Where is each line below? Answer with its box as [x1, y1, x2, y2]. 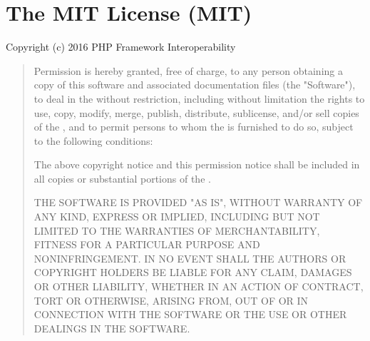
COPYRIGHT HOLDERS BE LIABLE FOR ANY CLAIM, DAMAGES [34, 265, 352, 280]
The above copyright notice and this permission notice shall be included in [34, 157, 360, 172]
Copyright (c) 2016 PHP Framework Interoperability [6, 39, 236, 54]
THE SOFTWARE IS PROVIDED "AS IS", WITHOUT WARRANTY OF [34, 195, 363, 210]
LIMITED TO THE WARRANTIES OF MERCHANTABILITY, [34, 223, 320, 238]
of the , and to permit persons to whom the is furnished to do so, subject [34, 119, 354, 134]
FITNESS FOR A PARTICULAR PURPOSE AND [34, 237, 260, 252]
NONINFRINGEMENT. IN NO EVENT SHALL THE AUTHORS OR [34, 250, 346, 265]
